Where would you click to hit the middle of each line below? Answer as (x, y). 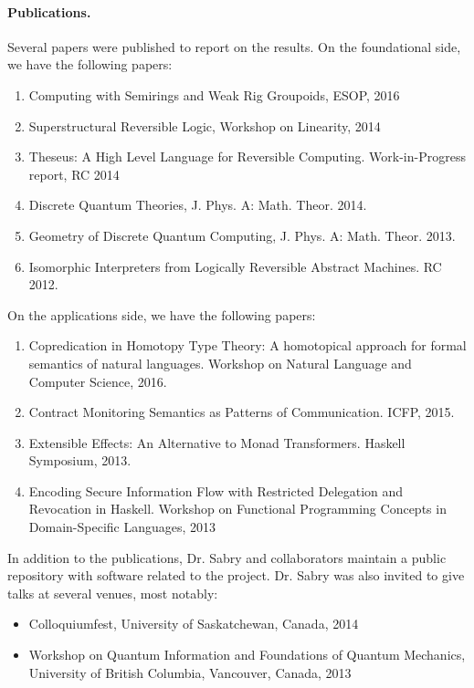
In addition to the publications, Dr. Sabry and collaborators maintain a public (227, 557)
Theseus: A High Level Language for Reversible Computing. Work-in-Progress (247, 156)
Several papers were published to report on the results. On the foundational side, (234, 46)
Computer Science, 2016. (98, 381)
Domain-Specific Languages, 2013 (122, 527)
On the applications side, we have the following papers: (162, 314)
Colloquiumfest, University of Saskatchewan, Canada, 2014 (194, 624)
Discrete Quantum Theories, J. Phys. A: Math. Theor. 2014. (198, 205)
